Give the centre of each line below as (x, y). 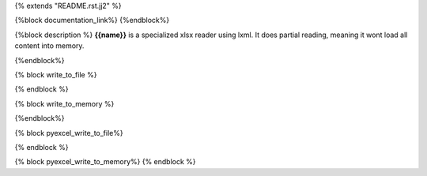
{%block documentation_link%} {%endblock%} (92, 21)
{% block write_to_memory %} (64, 103)
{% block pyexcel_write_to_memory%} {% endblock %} (106, 162)
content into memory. (49, 46)
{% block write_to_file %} (56, 74)
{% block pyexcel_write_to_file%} (69, 133)
